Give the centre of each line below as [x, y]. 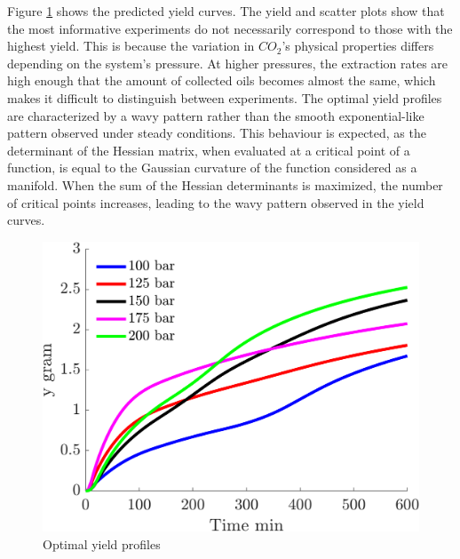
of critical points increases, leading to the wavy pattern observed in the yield [216, 202]
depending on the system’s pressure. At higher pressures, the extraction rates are [228, 63]
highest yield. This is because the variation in [131, 46]
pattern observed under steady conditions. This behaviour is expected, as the [217, 133]
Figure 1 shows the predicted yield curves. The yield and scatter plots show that [226, 11]
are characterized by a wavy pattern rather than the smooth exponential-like [216, 115]
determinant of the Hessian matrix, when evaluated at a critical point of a [209, 150]
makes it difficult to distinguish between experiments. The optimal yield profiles [225, 97]
